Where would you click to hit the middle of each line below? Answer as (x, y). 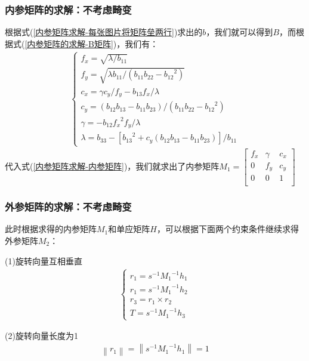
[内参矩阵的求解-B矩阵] (69, 43)
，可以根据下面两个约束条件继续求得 (228, 229)
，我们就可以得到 (240, 32)
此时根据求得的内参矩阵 (51, 229)
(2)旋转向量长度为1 (41, 336)
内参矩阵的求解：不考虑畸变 (68, 9)
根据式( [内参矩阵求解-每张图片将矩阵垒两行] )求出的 (104, 32)
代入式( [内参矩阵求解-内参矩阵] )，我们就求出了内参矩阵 (112, 166)
